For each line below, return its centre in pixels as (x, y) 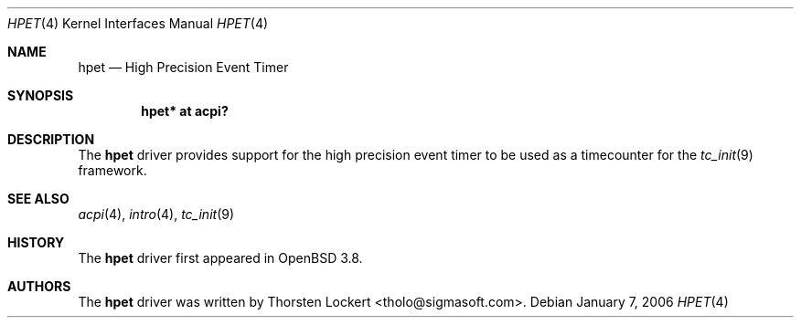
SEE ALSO (38, 199)
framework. (112, 170)
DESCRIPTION (51, 139)
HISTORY (36, 242)
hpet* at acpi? (185, 111)
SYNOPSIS (41, 95)
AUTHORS (39, 286)
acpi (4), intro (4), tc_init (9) (156, 214)
